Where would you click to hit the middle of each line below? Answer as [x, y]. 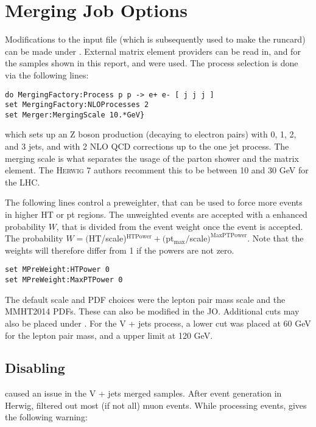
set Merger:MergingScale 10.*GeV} [75, 115]
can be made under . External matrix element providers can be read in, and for [153, 51]
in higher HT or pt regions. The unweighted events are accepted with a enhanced [156, 214]
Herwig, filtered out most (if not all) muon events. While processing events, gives [156, 405]
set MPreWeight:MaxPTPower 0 [64, 280]
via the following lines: [47, 75]
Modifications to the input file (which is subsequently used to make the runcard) [155, 39]
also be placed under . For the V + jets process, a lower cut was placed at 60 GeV [158, 323]
